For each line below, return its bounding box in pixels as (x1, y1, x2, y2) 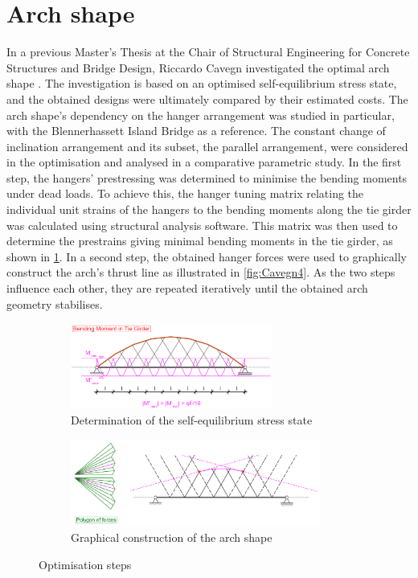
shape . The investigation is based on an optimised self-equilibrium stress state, (6, 75, 397, 92)
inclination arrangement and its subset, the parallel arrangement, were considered (6, 137, 408, 154)
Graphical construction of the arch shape (71, 529, 273, 546)
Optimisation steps (39, 556, 132, 573)
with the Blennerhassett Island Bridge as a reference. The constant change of (6, 122, 386, 139)
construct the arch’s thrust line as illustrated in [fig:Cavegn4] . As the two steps (6, 264, 395, 281)
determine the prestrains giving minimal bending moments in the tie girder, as (6, 232, 393, 249)
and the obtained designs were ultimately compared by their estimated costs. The (6, 90, 408, 107)
